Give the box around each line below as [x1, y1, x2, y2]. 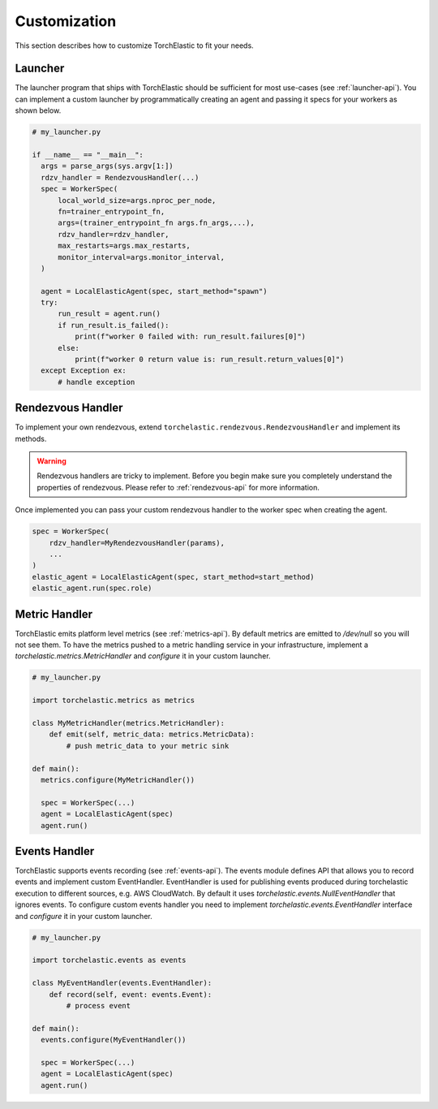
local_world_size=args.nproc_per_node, [58, 196, 217, 205]
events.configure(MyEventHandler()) [41, 1035, 187, 1045]
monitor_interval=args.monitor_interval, [58, 252, 225, 261]
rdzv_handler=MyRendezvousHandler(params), [49, 538, 225, 547]
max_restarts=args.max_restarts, [58, 241, 191, 251]
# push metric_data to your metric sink [66, 741, 230, 750]
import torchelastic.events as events [32, 956, 187, 965]
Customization [15, 12, 117, 30]
